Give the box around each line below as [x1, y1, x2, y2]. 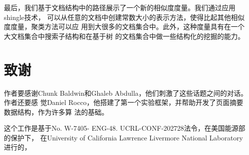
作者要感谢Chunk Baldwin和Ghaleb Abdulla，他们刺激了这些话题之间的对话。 [4, 87, 248, 98]
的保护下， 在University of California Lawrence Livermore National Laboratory [4, 132, 243, 142]
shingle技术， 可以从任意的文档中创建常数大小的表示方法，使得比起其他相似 [4, 12, 245, 22]
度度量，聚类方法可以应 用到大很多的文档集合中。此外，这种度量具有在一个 [4, 21, 245, 32]
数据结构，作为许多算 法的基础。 [4, 106, 108, 117]
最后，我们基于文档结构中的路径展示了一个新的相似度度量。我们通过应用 [4, 2, 235, 12]
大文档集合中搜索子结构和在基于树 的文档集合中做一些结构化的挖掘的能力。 [4, 31, 245, 41]
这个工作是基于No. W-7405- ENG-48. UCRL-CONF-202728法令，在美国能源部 [4, 123, 246, 133]
